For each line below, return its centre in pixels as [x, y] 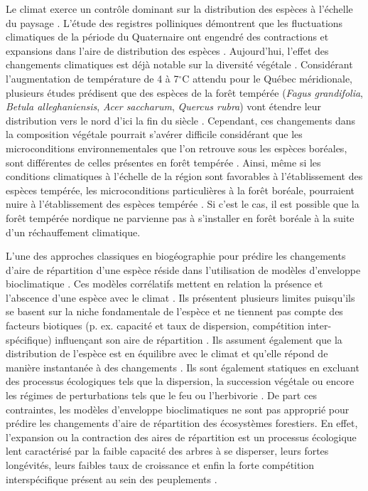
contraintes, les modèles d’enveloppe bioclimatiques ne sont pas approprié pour [178, 409]
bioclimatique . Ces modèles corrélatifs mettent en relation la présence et [164, 284]
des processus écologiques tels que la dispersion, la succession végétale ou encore [180, 381]
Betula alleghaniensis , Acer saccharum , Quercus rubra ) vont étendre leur [164, 106]
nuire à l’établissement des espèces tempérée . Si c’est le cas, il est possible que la [183, 204]
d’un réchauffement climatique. [73, 232]
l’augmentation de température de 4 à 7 [92, 78]
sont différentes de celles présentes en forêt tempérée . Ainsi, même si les [163, 162]
